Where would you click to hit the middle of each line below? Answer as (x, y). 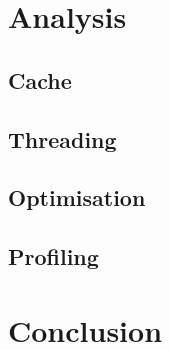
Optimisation (77, 197)
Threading (62, 138)
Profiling (53, 256)
